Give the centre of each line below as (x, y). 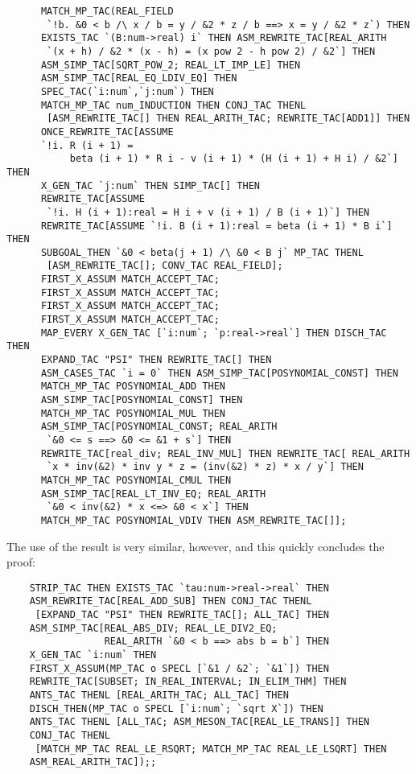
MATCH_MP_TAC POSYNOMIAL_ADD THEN (133, 387)
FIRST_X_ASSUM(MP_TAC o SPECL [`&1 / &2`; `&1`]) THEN (179, 668)
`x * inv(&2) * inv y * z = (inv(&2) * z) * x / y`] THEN (205, 467)
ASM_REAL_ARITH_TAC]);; (93, 762)
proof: (21, 562)
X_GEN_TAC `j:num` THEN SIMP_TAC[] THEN (150, 185)
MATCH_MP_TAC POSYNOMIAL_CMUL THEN (136, 480)
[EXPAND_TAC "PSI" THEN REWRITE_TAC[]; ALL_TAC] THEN (182, 615)
